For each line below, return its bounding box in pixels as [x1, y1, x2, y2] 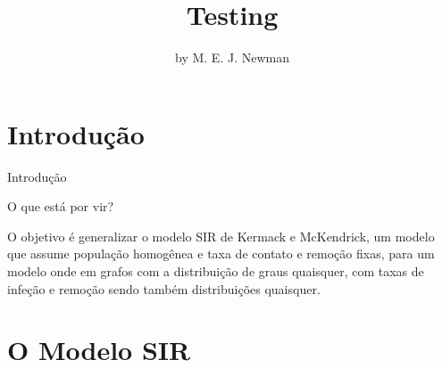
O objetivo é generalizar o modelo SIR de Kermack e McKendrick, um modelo [7, 226, 435, 245]
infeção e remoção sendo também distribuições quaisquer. [7, 279, 321, 298]
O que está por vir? [7, 197, 114, 216]
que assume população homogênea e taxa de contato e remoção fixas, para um [7, 244, 435, 263]
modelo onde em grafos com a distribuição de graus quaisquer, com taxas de [7, 262, 424, 281]
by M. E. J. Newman [175, 48, 289, 67]
